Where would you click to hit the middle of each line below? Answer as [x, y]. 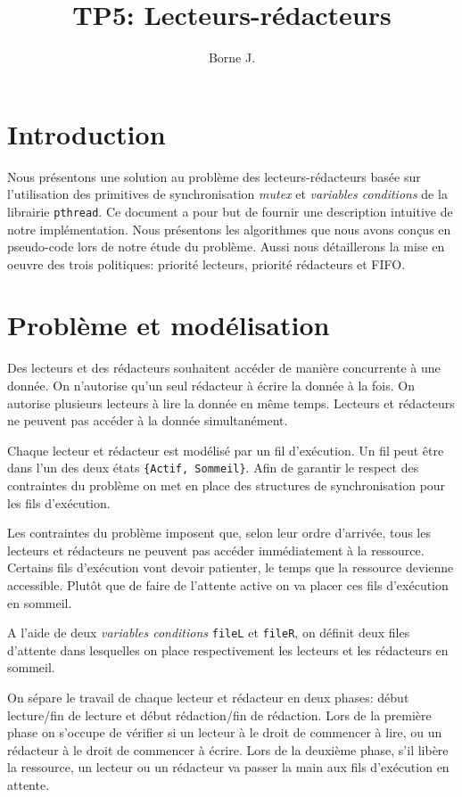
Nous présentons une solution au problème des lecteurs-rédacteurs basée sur [214, 176]
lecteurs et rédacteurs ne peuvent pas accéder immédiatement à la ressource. [216, 550]
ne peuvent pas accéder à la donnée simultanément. [148, 420]
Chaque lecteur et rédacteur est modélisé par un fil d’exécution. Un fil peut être [226, 450]
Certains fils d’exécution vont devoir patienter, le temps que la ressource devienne [231, 567]
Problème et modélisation [169, 325]
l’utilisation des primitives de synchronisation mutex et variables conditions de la [227, 194]
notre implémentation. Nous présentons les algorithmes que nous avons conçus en [229, 229]
